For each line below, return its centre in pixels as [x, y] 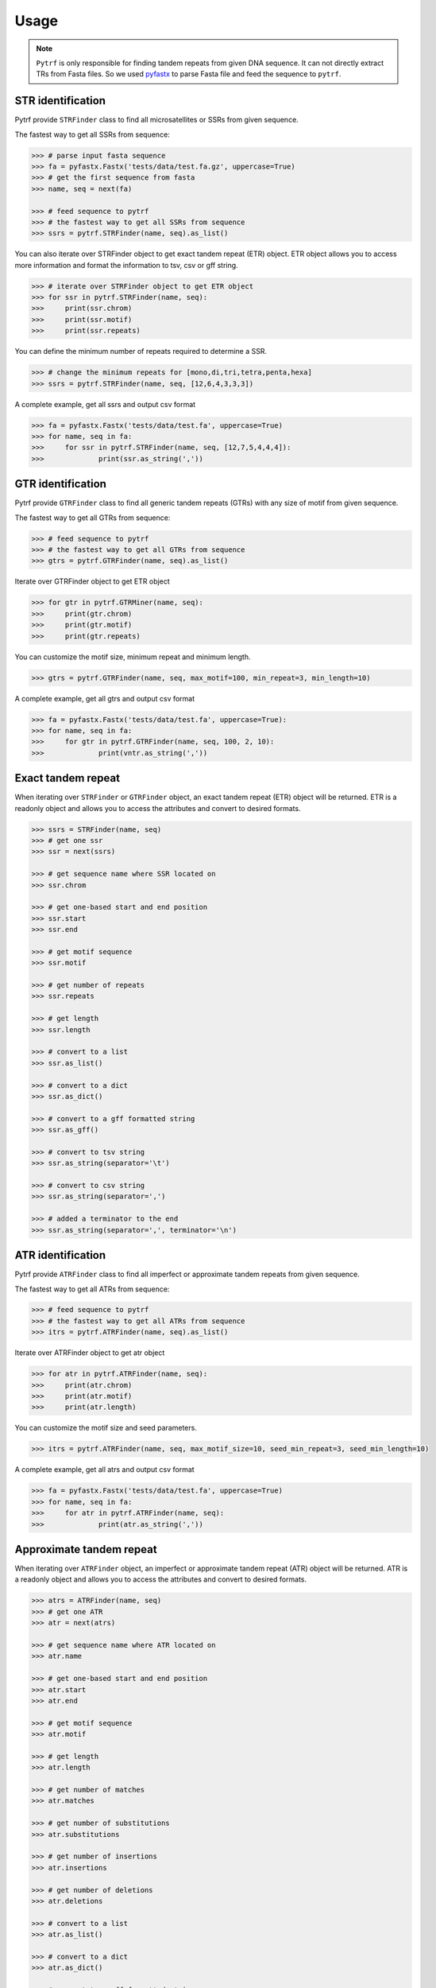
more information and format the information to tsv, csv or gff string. [126, 265]
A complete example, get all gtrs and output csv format [105, 698]
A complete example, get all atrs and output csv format [104, 1470]
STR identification [60, 101]
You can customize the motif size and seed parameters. [106, 1428]
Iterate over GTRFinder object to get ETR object [92, 581]
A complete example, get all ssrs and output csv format [105, 404]
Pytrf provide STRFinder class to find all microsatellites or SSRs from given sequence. [157, 120]
